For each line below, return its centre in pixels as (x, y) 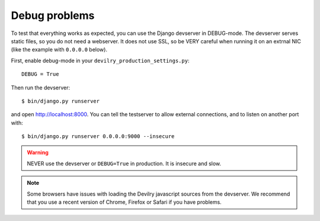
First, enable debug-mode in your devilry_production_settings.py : (100, 60)
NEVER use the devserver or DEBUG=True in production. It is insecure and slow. (124, 164)
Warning (38, 153)
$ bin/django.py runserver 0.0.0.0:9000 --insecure (98, 137)
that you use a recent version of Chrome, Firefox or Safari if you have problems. (124, 202)
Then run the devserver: (41, 87)
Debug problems (53, 15)
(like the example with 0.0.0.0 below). (59, 50)
